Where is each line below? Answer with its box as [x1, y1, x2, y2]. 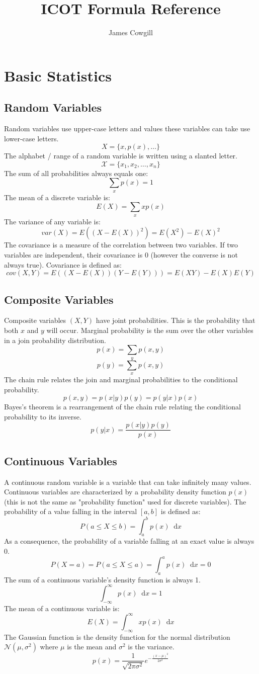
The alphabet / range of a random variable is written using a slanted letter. [4, 150, 237, 161]
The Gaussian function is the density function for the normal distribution [4, 631, 230, 642]
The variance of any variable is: [4, 216, 101, 226]
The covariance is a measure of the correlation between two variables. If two [4, 239, 238, 250]
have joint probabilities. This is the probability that [96, 315, 255, 325]
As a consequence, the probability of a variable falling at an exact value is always [4, 536, 254, 546]
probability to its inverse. [4, 411, 81, 422]
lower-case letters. [4, 133, 59, 143]
